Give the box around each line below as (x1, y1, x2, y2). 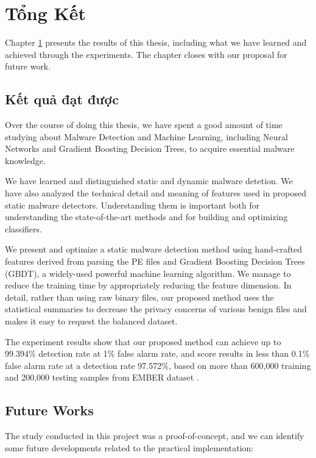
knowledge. (5, 154, 46, 166)
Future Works (5, 401, 94, 420)
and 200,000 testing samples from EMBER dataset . (5, 371, 199, 384)
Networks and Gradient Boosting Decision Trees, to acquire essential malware (5, 142, 295, 155)
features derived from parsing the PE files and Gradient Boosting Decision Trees (5, 255, 305, 268)
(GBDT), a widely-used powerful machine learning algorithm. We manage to (5, 267, 291, 279)
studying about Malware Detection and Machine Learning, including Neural (5, 130, 288, 143)
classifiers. (5, 222, 42, 235)
